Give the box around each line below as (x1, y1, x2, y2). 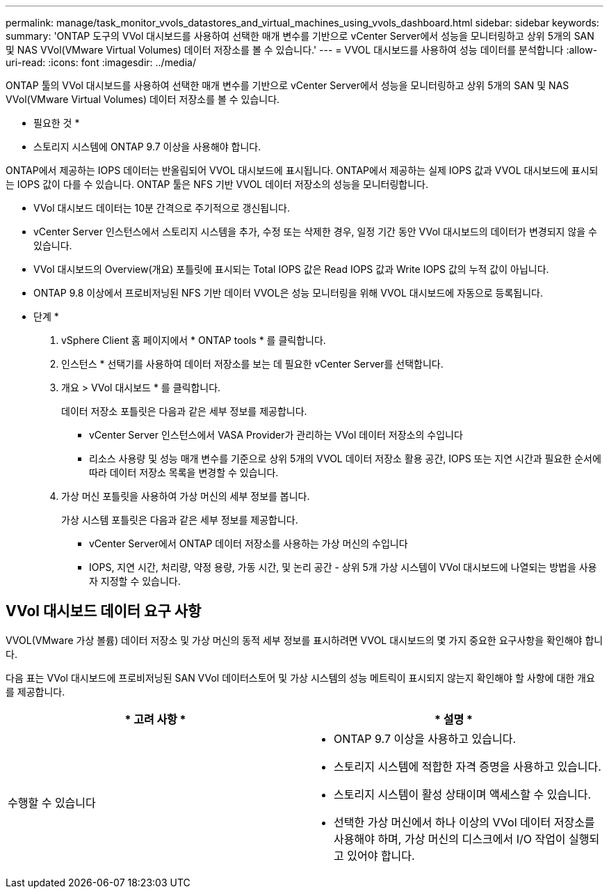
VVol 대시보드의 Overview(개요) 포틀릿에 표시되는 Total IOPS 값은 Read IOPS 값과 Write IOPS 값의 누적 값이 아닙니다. (33, 263, 549, 275)
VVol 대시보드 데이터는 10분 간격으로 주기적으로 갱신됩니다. (33, 202, 291, 214)
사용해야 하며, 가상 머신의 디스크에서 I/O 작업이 (334, 831, 566, 846)
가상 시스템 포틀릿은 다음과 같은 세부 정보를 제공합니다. (61, 514, 298, 526)
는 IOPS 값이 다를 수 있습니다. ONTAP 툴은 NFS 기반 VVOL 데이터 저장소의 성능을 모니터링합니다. (6, 178, 429, 190)
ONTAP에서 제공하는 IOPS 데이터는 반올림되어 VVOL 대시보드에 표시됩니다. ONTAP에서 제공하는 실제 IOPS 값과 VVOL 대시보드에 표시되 (6, 164, 599, 176)
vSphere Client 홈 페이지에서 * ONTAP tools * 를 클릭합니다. (61, 334, 326, 346)
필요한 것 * (33, 117, 80, 129)
